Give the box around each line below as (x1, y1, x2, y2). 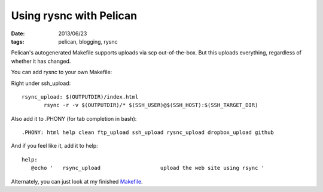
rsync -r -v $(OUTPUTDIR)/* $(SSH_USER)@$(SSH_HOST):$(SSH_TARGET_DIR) (44, 102, 258, 109)
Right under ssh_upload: (11, 80, 71, 87)
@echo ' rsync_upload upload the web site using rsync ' (31, 164, 265, 172)
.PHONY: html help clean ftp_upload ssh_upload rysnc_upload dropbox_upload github (22, 129, 275, 136)
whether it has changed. (11, 57, 71, 65)
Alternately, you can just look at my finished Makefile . (11, 178, 143, 185)
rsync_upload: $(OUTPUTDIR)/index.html (22, 93, 139, 100)
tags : (11, 38, 25, 45)
